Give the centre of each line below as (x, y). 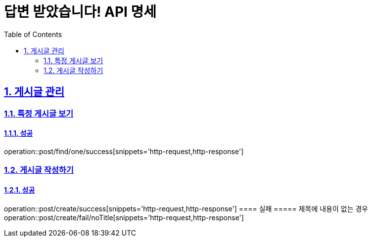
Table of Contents (33, 34)
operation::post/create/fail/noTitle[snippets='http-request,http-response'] (124, 218)
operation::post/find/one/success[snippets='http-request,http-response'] (124, 151)
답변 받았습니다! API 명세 (80, 12)
